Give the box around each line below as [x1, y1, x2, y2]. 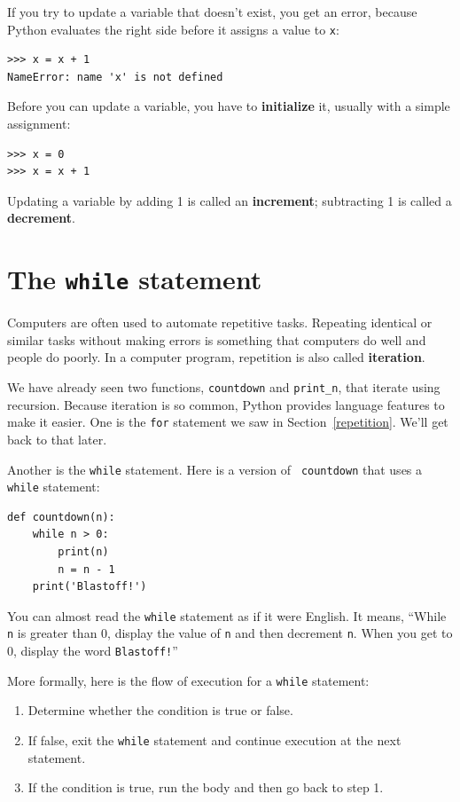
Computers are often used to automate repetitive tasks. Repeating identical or [7, 313, 433, 332]
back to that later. [7, 429, 107, 448]
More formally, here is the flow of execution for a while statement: [7, 671, 370, 689]
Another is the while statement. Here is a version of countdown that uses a [7, 460, 423, 478]
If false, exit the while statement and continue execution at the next [27, 731, 402, 750]
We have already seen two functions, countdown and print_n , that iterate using [7, 378, 441, 397]
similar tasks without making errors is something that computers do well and [7, 330, 426, 349]
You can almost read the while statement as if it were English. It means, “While [7, 606, 447, 625]
